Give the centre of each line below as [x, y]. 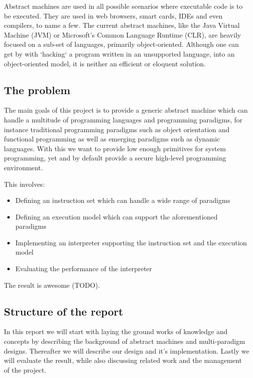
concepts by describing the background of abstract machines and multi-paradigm [125, 341]
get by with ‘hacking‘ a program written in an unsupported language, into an [119, 53]
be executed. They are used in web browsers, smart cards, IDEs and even [113, 15]
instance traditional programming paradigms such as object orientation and [117, 129]
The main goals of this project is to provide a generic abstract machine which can [126, 110]
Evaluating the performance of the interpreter [84, 269]
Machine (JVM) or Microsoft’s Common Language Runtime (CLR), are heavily [123, 34]
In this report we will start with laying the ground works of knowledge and [116, 331]
